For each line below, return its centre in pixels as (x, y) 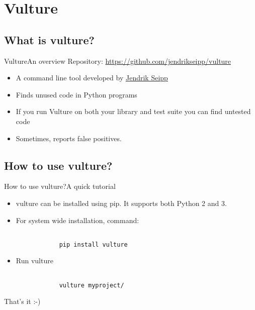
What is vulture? (49, 39)
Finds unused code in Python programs (76, 94)
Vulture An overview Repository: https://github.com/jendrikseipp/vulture (118, 61)
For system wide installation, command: (77, 220)
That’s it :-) (22, 301)
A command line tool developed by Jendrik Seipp (92, 78)
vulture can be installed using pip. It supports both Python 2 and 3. (121, 203)
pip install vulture (93, 244)
